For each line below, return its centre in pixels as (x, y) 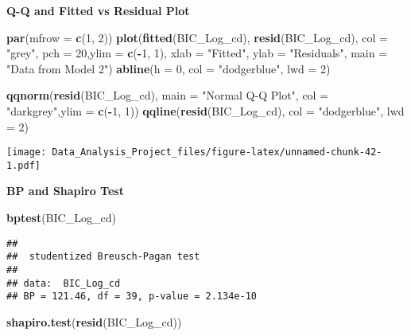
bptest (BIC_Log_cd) (61, 218)
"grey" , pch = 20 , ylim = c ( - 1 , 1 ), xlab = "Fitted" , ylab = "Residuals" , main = (197, 53)
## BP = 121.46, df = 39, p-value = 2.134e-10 (132, 297)
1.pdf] (23, 165)
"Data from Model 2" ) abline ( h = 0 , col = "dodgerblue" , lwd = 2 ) (169, 68)
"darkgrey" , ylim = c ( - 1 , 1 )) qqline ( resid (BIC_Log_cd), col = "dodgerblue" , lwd (205, 110)
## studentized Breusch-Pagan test (103, 257)
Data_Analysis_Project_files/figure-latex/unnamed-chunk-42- (217, 152)
